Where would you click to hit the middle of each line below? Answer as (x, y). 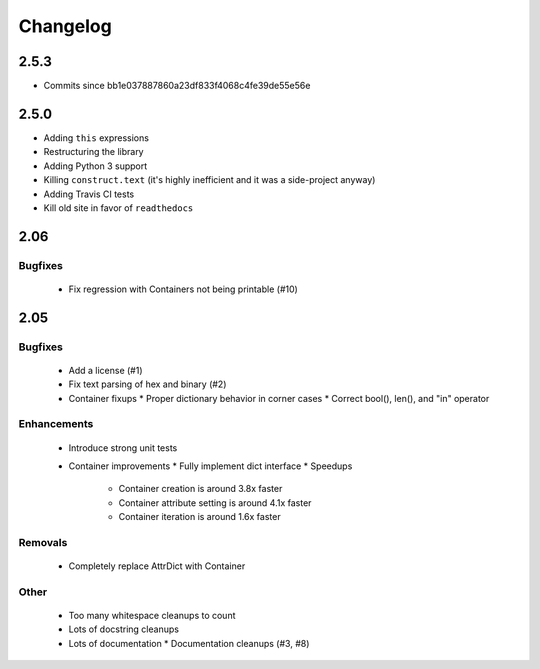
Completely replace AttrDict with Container (157, 566)
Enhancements (56, 424)
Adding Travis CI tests (89, 194)
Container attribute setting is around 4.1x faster (215, 502)
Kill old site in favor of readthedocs (118, 207)
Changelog (65, 26)
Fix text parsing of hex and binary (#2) (147, 384)
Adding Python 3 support (95, 166)
